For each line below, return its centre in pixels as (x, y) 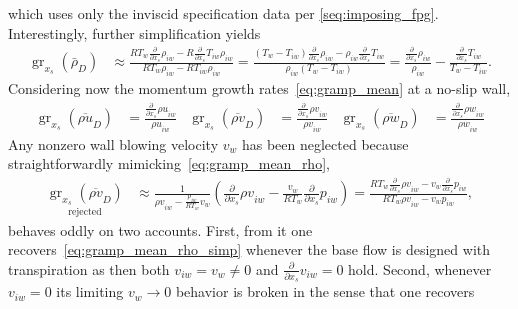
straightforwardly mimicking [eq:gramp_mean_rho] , (169, 163)
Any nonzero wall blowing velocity (113, 143)
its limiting (90, 291)
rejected (85, 212)
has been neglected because (325, 143)
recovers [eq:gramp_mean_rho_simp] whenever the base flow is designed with (249, 249)
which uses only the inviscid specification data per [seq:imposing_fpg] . (223, 13)
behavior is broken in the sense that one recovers (325, 291)
